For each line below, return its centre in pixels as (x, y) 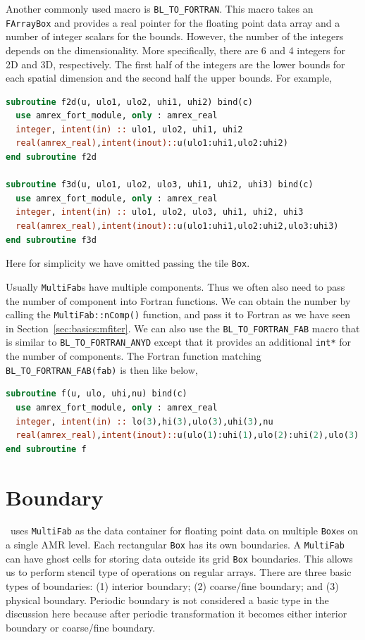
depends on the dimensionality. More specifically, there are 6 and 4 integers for (175, 50)
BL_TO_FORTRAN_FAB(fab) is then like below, (102, 369)
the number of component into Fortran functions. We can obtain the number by (178, 300)
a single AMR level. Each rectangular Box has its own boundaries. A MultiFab (175, 545)
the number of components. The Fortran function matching (134, 356)
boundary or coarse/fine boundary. (81, 627)
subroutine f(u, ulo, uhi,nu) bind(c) (97, 394)
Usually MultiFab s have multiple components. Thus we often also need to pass (175, 286)
